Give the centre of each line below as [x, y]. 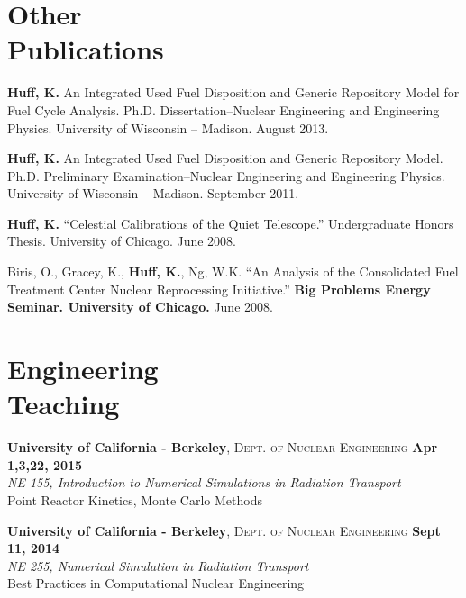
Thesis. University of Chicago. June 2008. [122, 241]
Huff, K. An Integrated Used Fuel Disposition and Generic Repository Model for [233, 92]
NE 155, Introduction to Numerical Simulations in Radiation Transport [204, 482]
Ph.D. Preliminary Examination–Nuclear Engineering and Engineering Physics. [226, 175]
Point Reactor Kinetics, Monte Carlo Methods [135, 499]
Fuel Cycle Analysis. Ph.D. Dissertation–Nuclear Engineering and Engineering [224, 109]
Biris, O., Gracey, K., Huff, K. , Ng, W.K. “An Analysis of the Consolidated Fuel [233, 272]
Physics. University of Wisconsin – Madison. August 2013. [168, 127]
